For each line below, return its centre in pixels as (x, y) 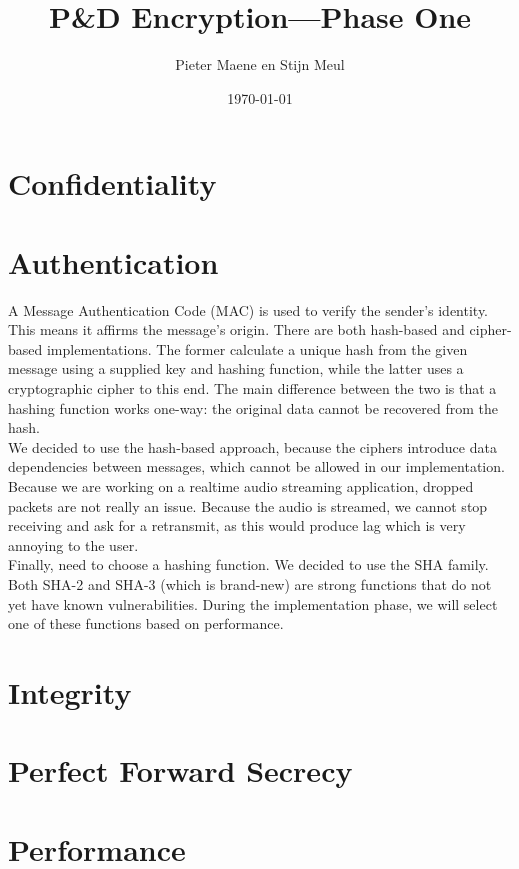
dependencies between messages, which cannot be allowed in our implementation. (256, 466)
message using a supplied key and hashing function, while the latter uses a (236, 368)
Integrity (70, 691)
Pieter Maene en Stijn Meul (260, 64)
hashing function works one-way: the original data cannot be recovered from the (253, 407)
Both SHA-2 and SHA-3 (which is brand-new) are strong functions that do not (250, 583)
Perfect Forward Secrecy (180, 770)
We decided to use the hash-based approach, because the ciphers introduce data (252, 446)
